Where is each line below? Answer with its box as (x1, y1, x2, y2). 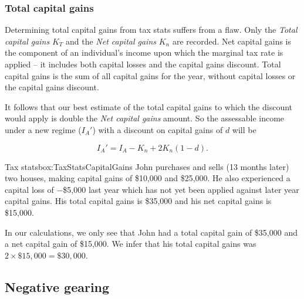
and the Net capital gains (65, 35, 157, 47)
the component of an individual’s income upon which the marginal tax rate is (5, 46, 283, 59)
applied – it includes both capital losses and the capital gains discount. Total (5, 58, 281, 70)
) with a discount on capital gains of (92, 123, 223, 135)
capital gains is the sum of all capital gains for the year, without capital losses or (5, 69, 296, 81)
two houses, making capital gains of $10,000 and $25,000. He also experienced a (5, 172, 291, 184)
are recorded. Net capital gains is (172, 35, 292, 47)
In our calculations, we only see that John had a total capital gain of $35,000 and (5, 226, 298, 238)
